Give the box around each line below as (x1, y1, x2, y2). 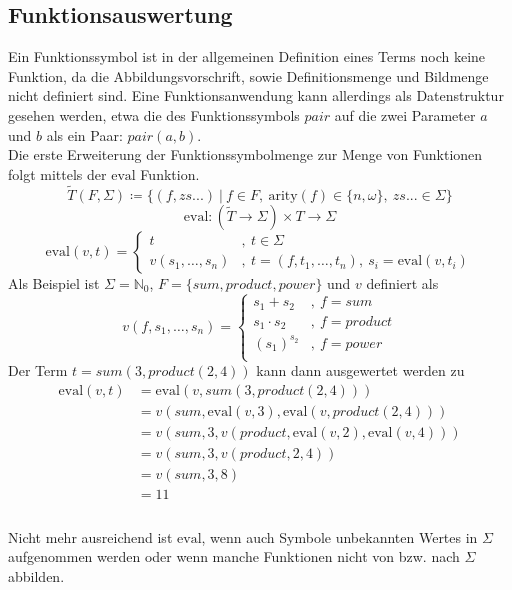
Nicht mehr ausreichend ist (8, 526, 173, 547)
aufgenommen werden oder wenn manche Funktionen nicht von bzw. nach (8, 546, 460, 567)
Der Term (8, 360, 68, 381)
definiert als (366, 272, 439, 293)
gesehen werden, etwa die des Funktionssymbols (8, 104, 300, 125)
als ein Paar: (46, 124, 123, 145)
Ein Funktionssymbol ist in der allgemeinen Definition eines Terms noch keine (8, 46, 486, 67)
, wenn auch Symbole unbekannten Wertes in (201, 526, 478, 547)
